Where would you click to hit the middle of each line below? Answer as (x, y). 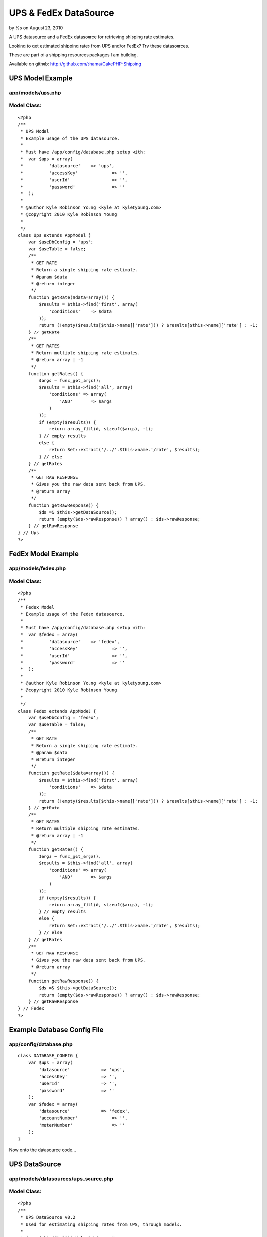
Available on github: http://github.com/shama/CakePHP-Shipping (75, 64)
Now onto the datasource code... (43, 1150)
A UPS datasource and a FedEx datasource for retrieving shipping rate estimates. (92, 37)
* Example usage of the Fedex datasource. (73, 614)
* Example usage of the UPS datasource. (70, 138)
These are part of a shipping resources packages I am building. (74, 55)
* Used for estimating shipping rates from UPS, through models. (101, 1224)
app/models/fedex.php (38, 568)
